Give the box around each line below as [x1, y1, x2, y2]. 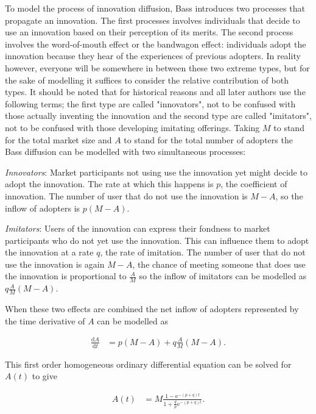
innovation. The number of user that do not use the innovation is [5, 189, 248, 202]
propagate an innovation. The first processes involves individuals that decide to [5, 13, 300, 26]
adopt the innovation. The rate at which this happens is [5, 177, 214, 190]
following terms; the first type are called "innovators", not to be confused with [5, 97, 296, 110]
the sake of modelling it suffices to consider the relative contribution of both [5, 73, 289, 86]
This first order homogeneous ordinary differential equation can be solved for [5, 357, 292, 370]
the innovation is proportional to [5, 269, 127, 282]
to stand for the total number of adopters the [124, 133, 293, 146]
